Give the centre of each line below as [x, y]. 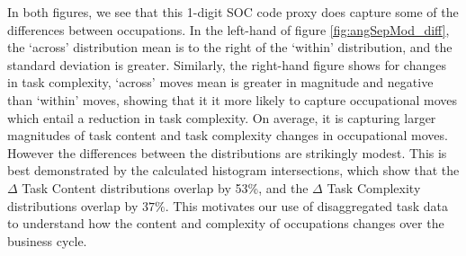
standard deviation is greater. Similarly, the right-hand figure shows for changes [227, 64]
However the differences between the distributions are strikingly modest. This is [227, 152]
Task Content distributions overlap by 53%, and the [165, 187]
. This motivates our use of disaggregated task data [306, 205]
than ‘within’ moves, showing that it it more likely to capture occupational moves [233, 99]
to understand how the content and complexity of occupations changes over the [226, 223]
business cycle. [47, 240]
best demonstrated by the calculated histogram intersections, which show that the [233, 170]
